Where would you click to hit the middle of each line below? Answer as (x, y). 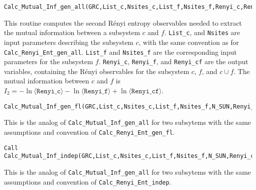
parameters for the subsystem (48, 61)
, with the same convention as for (189, 42)
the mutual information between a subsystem (72, 32)
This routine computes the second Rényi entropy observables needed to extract (123, 22)
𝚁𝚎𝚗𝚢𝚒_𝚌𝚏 (145, 91)
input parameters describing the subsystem (69, 42)
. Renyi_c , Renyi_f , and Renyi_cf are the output (174, 61)
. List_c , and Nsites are (202, 32)
